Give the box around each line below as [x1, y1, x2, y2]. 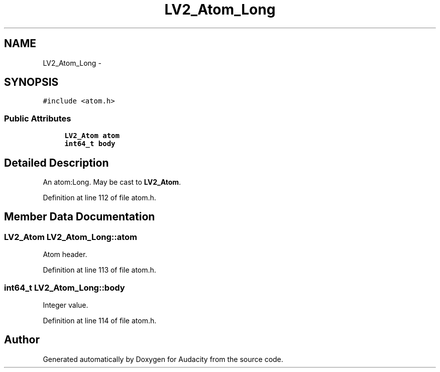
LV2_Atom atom [64, 132, 120, 140]
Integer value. [43, 301, 88, 309]
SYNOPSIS [4, 76, 59, 89]
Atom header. [43, 250, 87, 259]
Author [4, 333, 40, 346]
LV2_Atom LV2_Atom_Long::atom [4, 231, 137, 242]
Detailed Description [4, 156, 109, 169]
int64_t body [64, 140, 116, 148]
